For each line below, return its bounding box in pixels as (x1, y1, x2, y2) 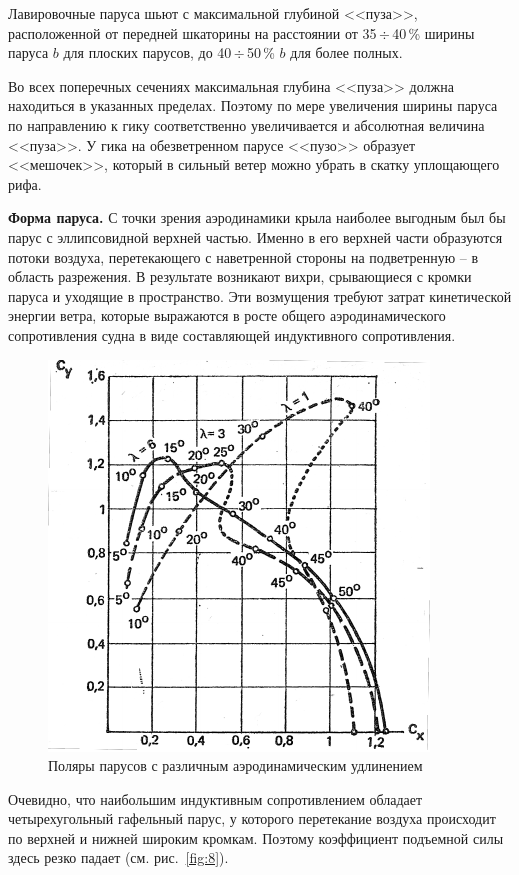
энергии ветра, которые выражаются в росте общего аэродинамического (8, 305, 446, 326)
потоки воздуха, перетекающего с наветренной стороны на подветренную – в (8, 246, 479, 267)
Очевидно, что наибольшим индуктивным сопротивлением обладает (8, 788, 423, 809)
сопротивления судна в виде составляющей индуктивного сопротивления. (8, 324, 456, 345)
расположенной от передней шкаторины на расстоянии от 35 (8, 22, 377, 43)
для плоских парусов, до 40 (63, 42, 232, 63)
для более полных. (290, 42, 403, 63)
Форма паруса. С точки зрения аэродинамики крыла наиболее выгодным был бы (8, 207, 506, 228)
